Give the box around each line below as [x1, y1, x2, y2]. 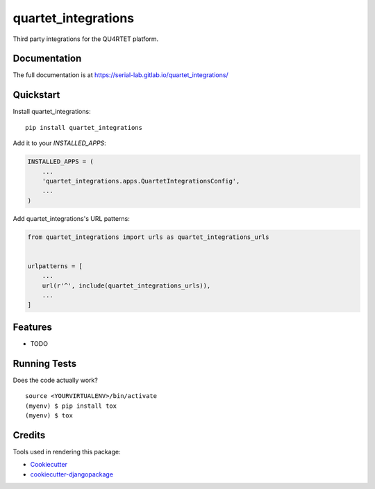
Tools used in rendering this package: [12, 447, 121, 456]
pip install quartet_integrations [25, 124, 142, 131]
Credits [12, 429, 46, 441]
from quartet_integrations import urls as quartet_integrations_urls [27, 233, 269, 241]
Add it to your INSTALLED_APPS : [12, 139, 107, 147]
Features [12, 321, 52, 333]
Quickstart [12, 89, 60, 101]
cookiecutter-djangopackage [30, 470, 114, 479]
